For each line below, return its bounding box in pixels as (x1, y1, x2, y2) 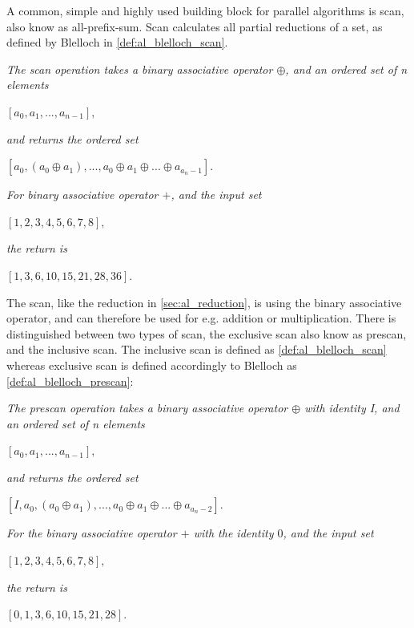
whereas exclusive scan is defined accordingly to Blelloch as (6, 356, 297, 373)
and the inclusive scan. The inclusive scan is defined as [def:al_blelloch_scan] (6, 341, 387, 358)
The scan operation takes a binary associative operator (6, 60, 273, 77)
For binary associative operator (6, 186, 159, 203)
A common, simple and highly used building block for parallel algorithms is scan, (6, 2, 404, 18)
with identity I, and (304, 399, 400, 416)
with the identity (193, 525, 274, 541)
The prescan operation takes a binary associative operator (6, 399, 288, 416)
